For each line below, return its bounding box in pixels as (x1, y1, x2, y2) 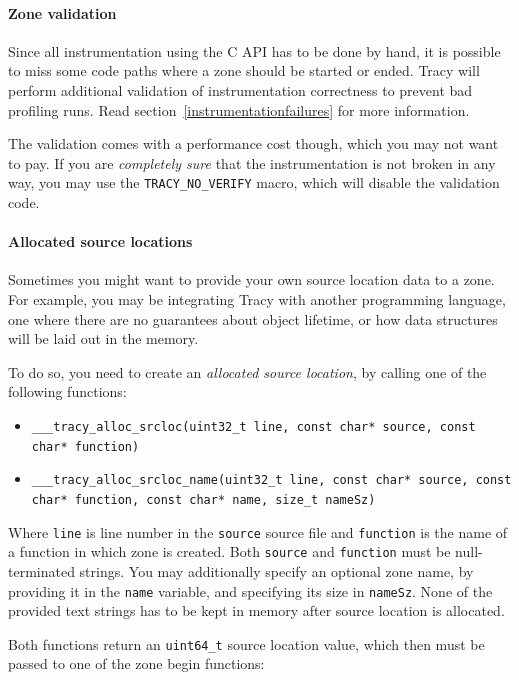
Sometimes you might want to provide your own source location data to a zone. (8, 269, 495, 290)
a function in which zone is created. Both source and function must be (8, 541, 451, 562)
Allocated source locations (8, 231, 193, 252)
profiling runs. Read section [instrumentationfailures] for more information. (8, 99, 470, 120)
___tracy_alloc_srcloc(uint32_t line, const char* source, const (31, 419, 476, 434)
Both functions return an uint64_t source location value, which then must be (8, 633, 485, 654)
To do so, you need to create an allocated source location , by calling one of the (8, 361, 487, 382)
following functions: (8, 381, 127, 402)
